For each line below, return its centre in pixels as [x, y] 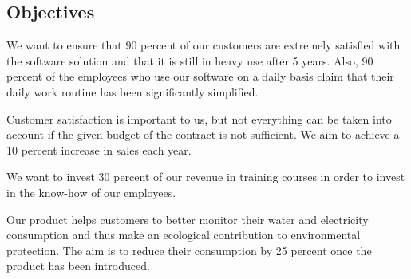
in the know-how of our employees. [91, 192]
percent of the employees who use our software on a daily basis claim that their [200, 76]
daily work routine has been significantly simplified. [132, 91]
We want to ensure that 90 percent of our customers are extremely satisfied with [204, 45]
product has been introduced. [78, 266]
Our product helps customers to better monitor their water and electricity [188, 219]
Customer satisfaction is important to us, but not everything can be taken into [199, 118]
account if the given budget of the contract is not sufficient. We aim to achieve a [203, 134]
